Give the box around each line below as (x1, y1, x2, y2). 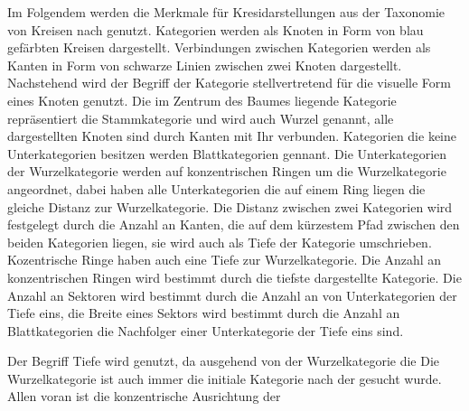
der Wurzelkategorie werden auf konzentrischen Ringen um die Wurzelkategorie (7, 162, 446, 181)
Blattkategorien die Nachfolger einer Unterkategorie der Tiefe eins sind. (7, 321, 404, 340)
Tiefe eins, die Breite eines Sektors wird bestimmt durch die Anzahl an (7, 304, 400, 322)
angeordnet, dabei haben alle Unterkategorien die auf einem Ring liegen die (7, 179, 426, 198)
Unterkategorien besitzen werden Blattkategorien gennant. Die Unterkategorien (7, 144, 447, 163)
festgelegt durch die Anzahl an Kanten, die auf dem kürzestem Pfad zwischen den (7, 215, 460, 234)
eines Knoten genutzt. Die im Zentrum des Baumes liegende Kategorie (7, 90, 397, 109)
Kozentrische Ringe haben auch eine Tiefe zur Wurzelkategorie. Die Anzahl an (7, 250, 442, 269)
